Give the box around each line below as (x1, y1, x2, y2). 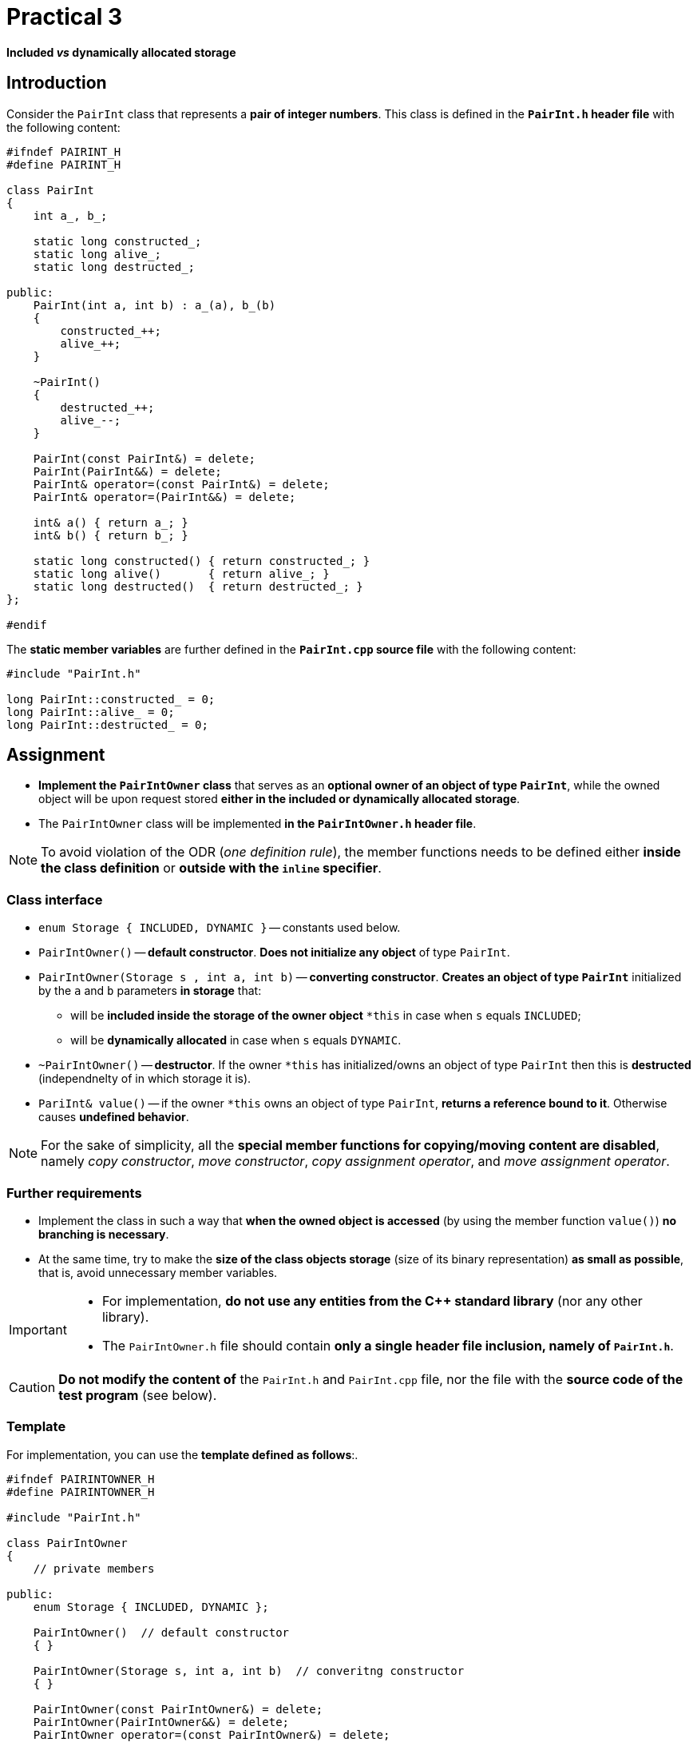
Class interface (6, 891, 103, 908)
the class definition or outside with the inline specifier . (41, 860, 382, 877)
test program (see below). (58, 1386, 217, 1403)
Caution (9, 1378, 56, 1395)
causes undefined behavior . (38, 1110, 189, 1124)
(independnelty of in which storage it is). (38, 1072, 251, 1086)
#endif (6, 618, 47, 631)
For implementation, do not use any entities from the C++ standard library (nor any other (101, 1292, 643, 1309)
